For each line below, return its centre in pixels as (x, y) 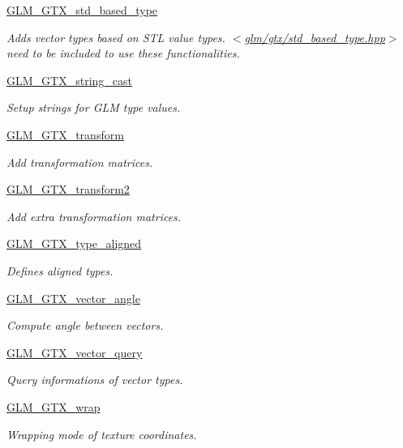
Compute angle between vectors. (85, 325)
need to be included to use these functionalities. (123, 53)
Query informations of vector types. (95, 380)
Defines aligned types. (60, 270)
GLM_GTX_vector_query (75, 352)
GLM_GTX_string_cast (69, 80)
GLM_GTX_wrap (54, 406)
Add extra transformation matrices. (94, 216)
